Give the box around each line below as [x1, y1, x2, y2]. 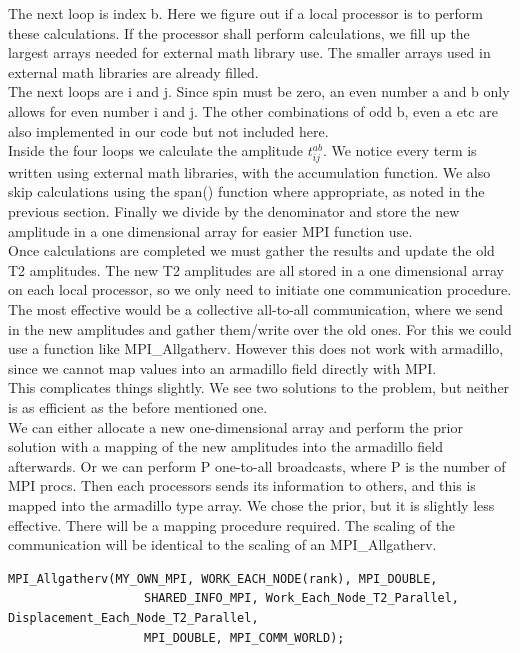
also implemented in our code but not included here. [8, 120, 329, 141]
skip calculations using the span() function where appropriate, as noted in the [8, 181, 485, 202]
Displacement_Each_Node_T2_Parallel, [8, 610, 259, 625]
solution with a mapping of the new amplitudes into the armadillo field [8, 436, 444, 457]
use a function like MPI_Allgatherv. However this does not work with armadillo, [8, 338, 504, 359]
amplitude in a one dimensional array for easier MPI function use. [8, 220, 413, 241]
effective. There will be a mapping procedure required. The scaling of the [8, 514, 456, 535]
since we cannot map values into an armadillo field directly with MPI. [8, 357, 437, 378]
